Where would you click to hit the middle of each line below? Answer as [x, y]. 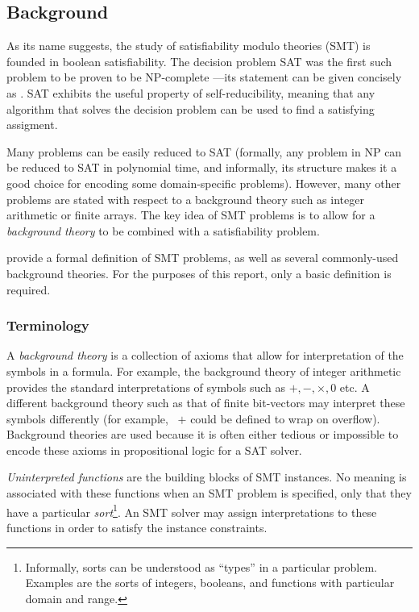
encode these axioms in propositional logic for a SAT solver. [154, 450]
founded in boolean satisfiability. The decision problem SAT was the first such [199, 61]
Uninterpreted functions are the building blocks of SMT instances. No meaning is [207, 477]
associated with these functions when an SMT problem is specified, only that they [209, 493]
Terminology [48, 325]
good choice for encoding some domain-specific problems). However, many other [204, 183]
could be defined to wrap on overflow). [285, 418]
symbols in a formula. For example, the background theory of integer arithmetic [204, 371]
